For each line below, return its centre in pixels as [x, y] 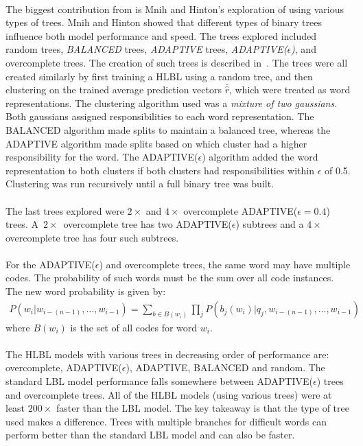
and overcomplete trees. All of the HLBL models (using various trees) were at [169, 394]
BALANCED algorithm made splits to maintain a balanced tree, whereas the [168, 129]
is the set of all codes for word [134, 327]
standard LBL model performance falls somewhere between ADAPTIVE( [159, 381]
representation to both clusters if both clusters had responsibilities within [160, 170]
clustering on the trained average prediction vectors [114, 90]
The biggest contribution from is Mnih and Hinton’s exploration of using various [175, 9]
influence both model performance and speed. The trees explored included [161, 35]
